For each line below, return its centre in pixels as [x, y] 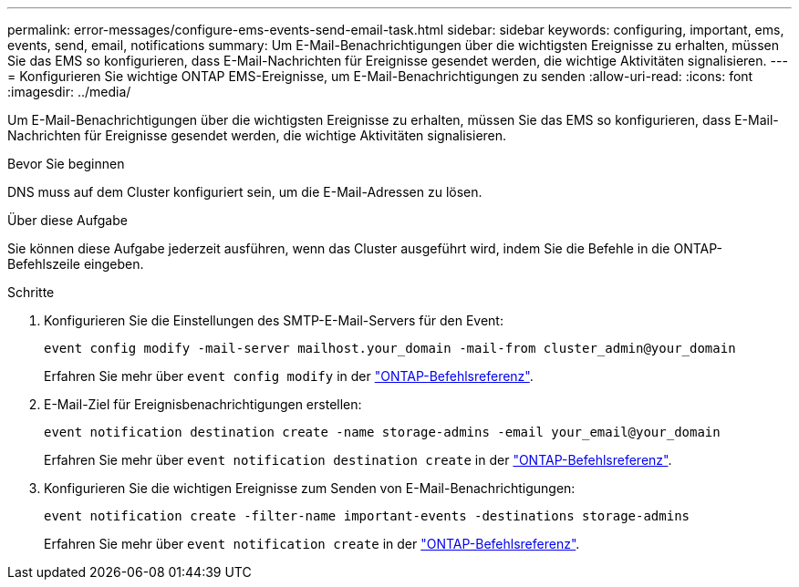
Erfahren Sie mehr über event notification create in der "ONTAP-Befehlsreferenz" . [312, 544]
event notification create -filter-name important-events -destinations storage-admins [367, 516]
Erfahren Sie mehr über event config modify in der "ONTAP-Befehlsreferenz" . [289, 376]
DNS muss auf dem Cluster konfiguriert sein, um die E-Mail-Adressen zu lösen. [245, 192]
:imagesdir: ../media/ [69, 92]
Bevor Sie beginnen [66, 164]
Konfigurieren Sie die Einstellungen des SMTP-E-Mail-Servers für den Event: [274, 320]
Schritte [31, 292]
